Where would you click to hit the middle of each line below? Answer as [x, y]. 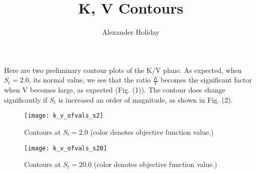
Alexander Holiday [131, 32]
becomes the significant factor [206, 80]
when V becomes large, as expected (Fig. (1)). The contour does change [115, 90]
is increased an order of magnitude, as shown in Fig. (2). [146, 99]
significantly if [26, 99]
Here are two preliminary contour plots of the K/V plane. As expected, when [123, 70]
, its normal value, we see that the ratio [90, 80]
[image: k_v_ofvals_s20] [66, 148]
